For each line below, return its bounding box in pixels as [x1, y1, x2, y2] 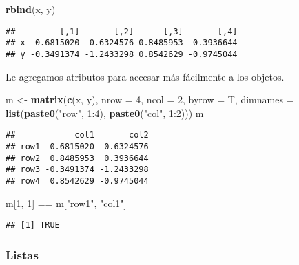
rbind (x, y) [6, 2, 56, 16]
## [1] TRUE [6, 220, 60, 231]
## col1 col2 [6, 130, 149, 140]
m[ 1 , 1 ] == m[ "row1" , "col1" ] [6, 195, 127, 210]
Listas [6, 246, 39, 263]
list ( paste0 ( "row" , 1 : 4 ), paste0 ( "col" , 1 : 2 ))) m [6, 105, 204, 120]
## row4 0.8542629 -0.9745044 [6, 176, 149, 186]
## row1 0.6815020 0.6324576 [6, 142, 149, 151]
